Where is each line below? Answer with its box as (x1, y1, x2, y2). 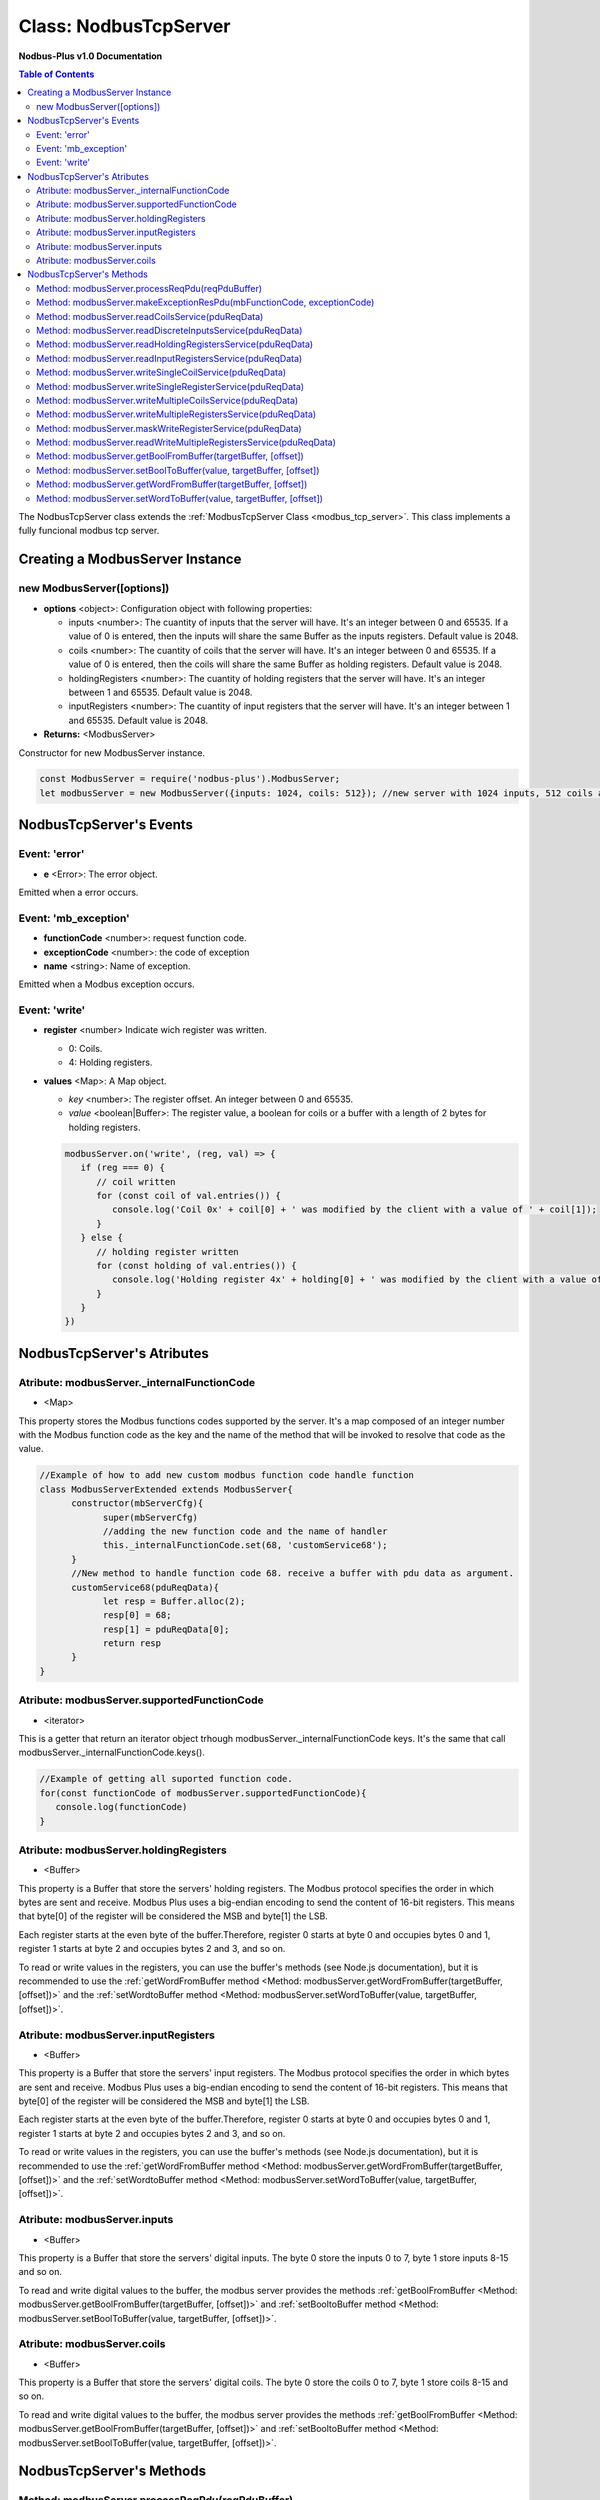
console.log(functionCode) (55, 1801, 188, 1813)
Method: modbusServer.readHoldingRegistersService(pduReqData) (36, 338, 314, 350)
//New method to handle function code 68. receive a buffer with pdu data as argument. (71, 1568, 515, 1579)
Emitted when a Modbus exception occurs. (18, 978, 195, 990)
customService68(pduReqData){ (71, 1581, 220, 1593)
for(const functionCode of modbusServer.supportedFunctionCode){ (39, 1787, 367, 1799)
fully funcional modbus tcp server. (18, 525, 160, 537)
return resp (102, 1638, 162, 1649)
